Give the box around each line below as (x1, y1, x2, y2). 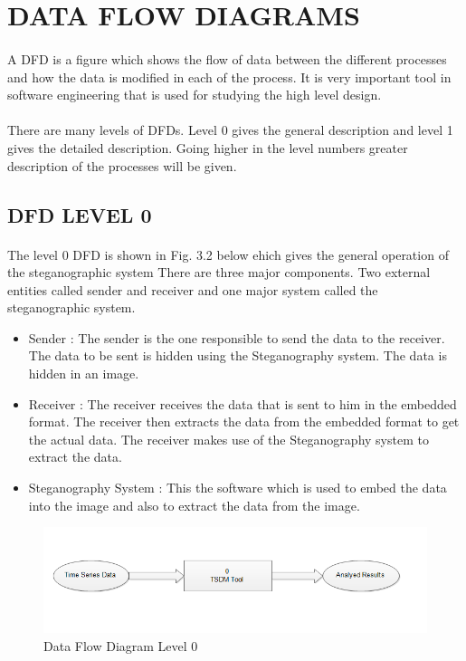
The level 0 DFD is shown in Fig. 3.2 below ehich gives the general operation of (7, 244, 449, 263)
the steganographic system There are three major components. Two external (7, 263, 431, 282)
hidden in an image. (28, 364, 139, 383)
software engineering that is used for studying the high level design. (7, 85, 382, 104)
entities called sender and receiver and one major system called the (7, 280, 378, 299)
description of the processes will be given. (7, 156, 237, 175)
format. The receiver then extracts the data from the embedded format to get (28, 412, 460, 431)
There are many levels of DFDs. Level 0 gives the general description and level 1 (7, 120, 453, 139)
